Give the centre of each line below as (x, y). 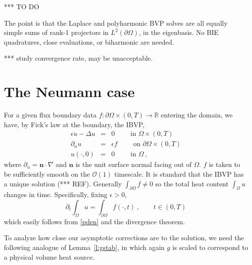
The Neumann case (70, 91)
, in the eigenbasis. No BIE (179, 32)
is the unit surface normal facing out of (134, 164)
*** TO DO (22, 6)
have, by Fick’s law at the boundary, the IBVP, (74, 124)
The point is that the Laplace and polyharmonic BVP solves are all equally (116, 23)
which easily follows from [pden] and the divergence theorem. (94, 221)
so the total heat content (192, 183)
